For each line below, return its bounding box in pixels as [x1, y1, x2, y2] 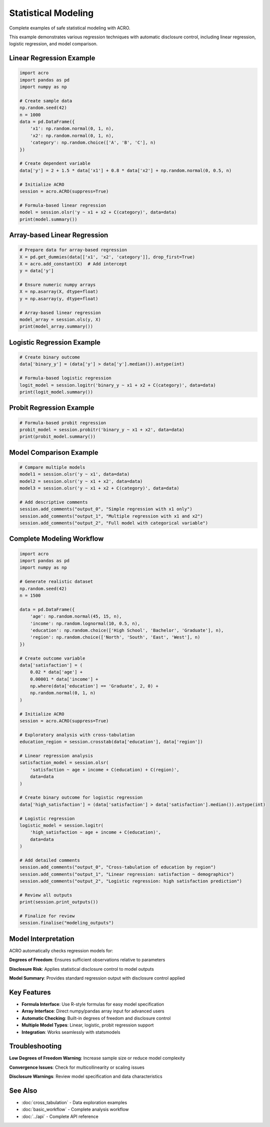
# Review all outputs [19, 892, 72, 898]
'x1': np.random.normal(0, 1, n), [30, 126, 114, 131]
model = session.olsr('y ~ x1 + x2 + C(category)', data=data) [19, 210, 177, 215]
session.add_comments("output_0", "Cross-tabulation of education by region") [19, 864, 216, 870]
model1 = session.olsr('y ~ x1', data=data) [19, 471, 130, 477]
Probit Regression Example [9, 404, 94, 412]
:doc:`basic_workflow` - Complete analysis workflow [21, 1107, 129, 1113]
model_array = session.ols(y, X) [19, 317, 101, 323]
